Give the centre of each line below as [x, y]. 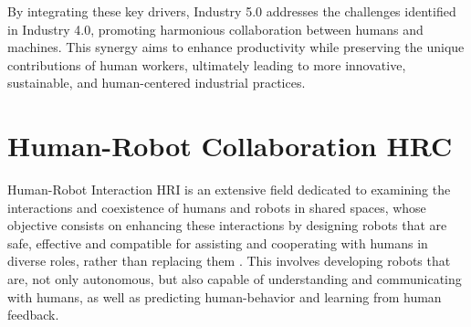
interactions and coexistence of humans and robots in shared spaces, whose [217, 207]
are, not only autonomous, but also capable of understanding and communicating [235, 279]
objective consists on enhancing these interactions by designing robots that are [227, 225]
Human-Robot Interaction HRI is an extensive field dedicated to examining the [229, 190]
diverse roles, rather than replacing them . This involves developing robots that [229, 261]
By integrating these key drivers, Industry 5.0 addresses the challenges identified [232, 11]
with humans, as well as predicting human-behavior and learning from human [225, 296]
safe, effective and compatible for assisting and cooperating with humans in [218, 243]
